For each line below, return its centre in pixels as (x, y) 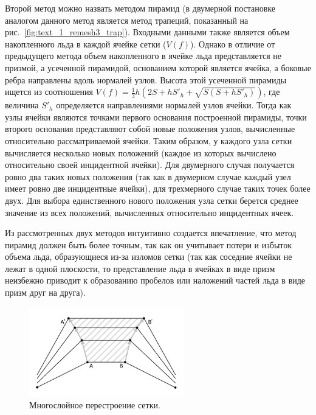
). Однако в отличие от (233, 44)
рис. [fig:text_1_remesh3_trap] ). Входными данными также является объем (147, 32)
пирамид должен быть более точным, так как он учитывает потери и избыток (149, 244)
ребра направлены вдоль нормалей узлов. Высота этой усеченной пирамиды (146, 79)
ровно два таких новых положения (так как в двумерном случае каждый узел (148, 176)
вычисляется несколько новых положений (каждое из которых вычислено (141, 152)
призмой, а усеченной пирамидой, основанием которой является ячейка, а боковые (158, 67)
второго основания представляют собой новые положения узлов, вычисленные (150, 129)
